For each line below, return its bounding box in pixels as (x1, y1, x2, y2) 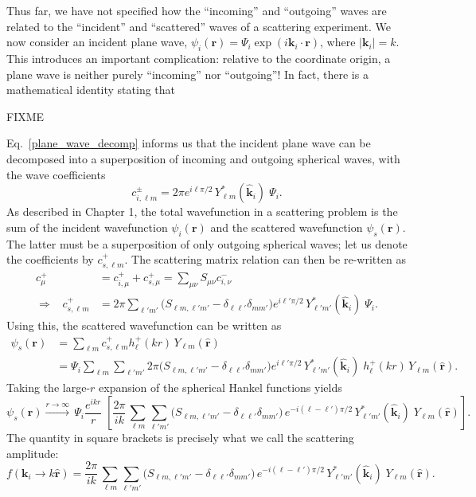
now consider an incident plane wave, (6, 33, 188, 50)
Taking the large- (6, 379, 91, 396)
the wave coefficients (6, 166, 106, 182)
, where (320, 33, 356, 50)
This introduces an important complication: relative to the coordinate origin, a (6, 49, 391, 66)
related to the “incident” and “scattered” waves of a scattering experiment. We (6, 18, 391, 34)
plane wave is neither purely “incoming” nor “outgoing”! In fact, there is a (6, 65, 369, 82)
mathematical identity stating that (6, 81, 176, 98)
